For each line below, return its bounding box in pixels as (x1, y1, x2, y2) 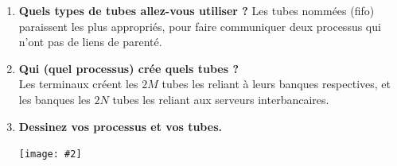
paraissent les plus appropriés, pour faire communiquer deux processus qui (18, 17, 381, 34)
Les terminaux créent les (18, 75, 138, 92)
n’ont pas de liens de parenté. (18, 33, 162, 50)
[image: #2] (18, 149, 82, 160)
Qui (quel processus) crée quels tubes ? (18, 60, 239, 76)
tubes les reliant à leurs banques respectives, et (162, 75, 391, 92)
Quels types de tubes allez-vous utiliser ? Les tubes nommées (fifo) (18, 2, 375, 18)
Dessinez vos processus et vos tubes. (18, 118, 222, 134)
